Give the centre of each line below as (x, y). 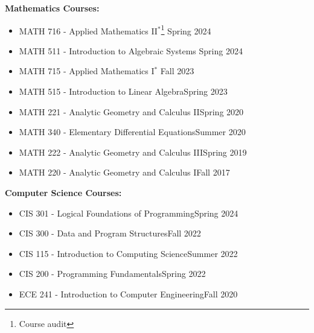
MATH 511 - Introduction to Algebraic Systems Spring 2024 (131, 50)
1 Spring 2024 (186, 30)
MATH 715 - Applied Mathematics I (87, 71)
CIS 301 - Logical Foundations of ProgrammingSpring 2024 (129, 213)
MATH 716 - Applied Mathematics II (88, 30)
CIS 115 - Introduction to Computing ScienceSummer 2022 (128, 253)
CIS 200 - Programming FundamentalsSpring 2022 (112, 274)
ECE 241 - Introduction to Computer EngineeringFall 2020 (128, 293)
